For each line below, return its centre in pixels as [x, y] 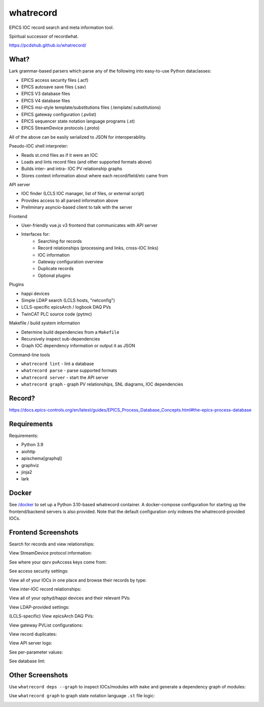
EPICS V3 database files [46, 94]
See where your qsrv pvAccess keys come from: [58, 562]
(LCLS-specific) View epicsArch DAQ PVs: [51, 616]
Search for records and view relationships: [52, 544]
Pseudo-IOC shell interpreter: [39, 146]
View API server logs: [31, 643]
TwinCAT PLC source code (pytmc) [57, 314]
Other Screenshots [39, 675]
